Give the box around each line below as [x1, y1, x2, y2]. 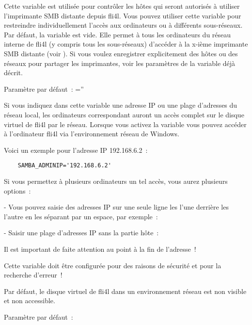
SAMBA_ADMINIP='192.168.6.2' [17, 162, 111, 169]
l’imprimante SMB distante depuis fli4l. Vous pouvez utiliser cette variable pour [4, 10, 241, 20]
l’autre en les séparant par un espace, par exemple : [4, 211, 158, 221]
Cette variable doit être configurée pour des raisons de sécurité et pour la [4, 260, 221, 270]
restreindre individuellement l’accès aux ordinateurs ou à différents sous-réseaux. [4, 20, 243, 30]
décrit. [4, 67, 23, 78]
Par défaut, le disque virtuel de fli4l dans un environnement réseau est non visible [4, 286, 247, 296]
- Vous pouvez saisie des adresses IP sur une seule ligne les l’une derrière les [4, 202, 229, 212]
